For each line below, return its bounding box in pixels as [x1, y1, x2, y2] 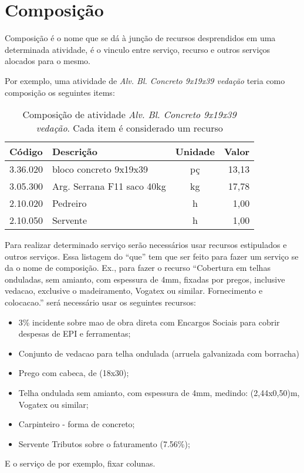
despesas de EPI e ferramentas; [18, 327, 131, 340]
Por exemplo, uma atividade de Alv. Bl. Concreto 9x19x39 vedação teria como [5, 74, 285, 86]
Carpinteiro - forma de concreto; [18, 418, 135, 430]
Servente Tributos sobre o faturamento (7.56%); [18, 437, 190, 449]
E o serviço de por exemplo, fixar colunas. [5, 457, 156, 469]
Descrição [52, 145, 97, 159]
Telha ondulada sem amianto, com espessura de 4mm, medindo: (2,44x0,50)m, [18, 387, 300, 399]
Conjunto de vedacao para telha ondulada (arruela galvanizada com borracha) [18, 347, 299, 359]
